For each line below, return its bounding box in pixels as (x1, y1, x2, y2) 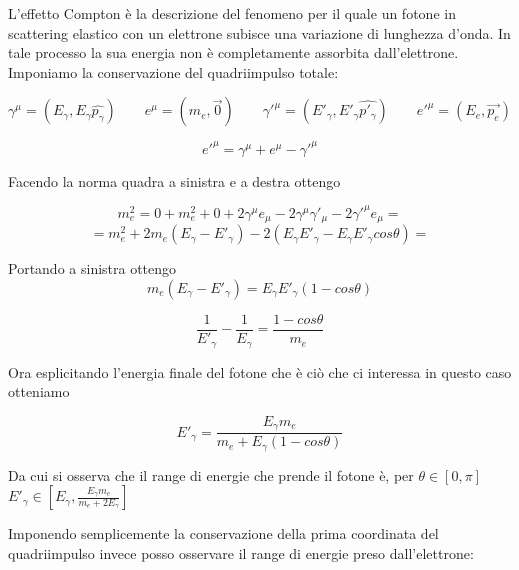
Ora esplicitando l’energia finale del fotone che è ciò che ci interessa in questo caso (8, 361, 512, 382)
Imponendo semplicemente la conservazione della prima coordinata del (8, 523, 439, 544)
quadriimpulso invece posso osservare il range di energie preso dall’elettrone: (8, 542, 474, 563)
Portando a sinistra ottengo (8, 258, 177, 279)
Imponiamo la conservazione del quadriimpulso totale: (8, 61, 339, 82)
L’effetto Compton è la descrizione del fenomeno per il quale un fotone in (8, 3, 456, 23)
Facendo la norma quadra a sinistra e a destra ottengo (8, 170, 341, 191)
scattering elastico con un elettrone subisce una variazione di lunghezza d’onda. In (8, 22, 511, 43)
